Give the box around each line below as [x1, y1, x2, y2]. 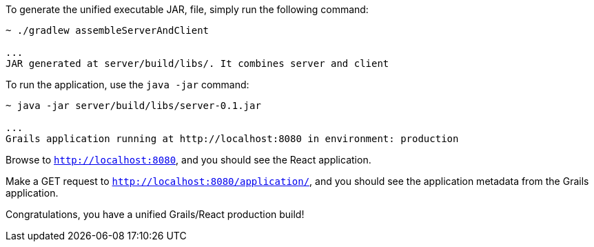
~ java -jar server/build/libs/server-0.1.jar [6, 100, 261, 111]
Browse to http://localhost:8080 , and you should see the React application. [6, 154, 371, 166]
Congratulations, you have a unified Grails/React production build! [6, 208, 305, 220]
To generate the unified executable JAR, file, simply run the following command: [6, 3, 369, 15]
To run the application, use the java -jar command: [6, 79, 249, 90]
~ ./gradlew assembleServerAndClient [6, 25, 209, 36]
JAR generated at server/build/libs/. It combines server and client [6, 58, 389, 69]
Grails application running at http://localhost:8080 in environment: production [6, 133, 459, 144]
